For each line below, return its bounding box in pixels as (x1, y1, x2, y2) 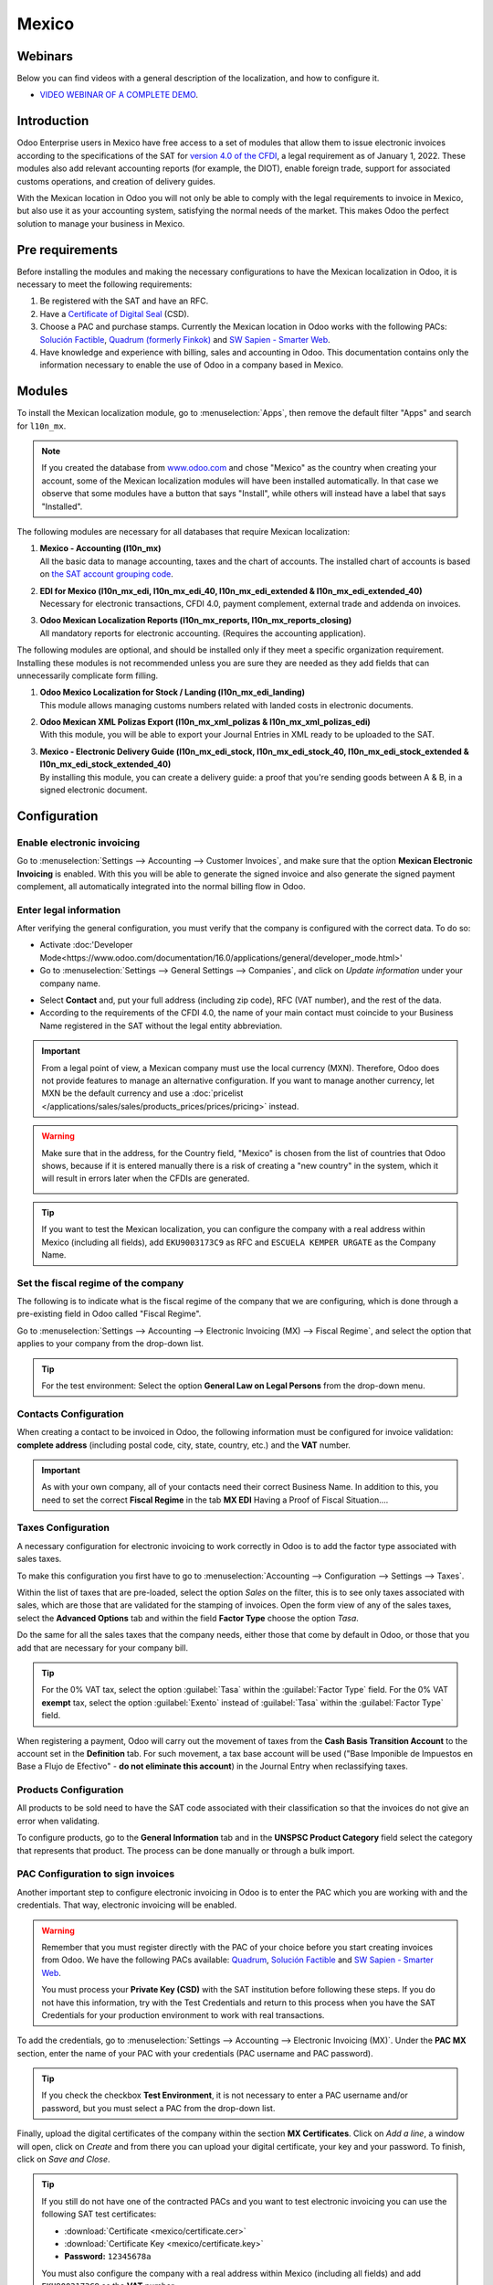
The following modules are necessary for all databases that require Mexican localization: (16, 526, 351, 537)
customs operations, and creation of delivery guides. (16, 175, 216, 186)
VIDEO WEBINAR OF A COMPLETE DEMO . (39, 90, 198, 101)
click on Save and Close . (16, 2153, 110, 2165)
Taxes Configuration (16, 1522, 110, 1535)
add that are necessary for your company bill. (16, 1642, 189, 1653)
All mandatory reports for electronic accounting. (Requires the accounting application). (39, 627, 366, 639)
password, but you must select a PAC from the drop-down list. (41, 2102, 276, 2113)
